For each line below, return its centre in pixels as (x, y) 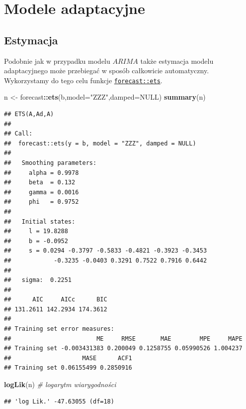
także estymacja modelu (177, 61)
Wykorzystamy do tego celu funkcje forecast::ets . (83, 80)
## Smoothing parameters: (50, 163)
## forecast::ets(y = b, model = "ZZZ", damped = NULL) (100, 143)
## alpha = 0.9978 (41, 173)
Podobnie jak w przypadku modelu (57, 61)
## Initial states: (40, 221)
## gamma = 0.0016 (41, 192)
